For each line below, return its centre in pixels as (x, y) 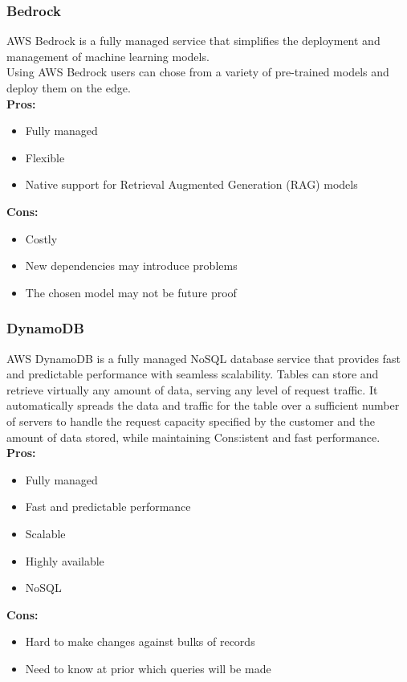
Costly (41, 238)
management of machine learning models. (108, 56)
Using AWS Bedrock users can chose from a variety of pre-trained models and (198, 72)
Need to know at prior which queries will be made (148, 668)
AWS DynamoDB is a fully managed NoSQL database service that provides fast (203, 358)
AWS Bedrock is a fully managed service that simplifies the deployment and (193, 41)
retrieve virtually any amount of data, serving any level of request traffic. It (192, 389)
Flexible (45, 157)
